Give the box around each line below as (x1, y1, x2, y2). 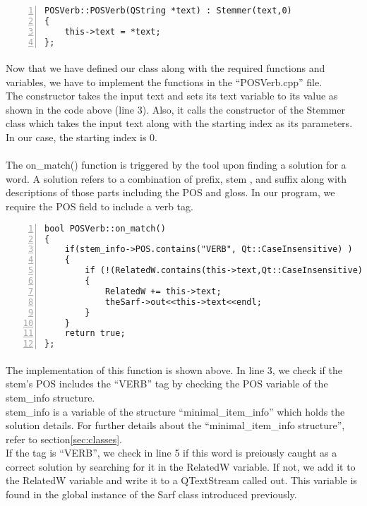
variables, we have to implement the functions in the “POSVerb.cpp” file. (6, 74, 323, 89)
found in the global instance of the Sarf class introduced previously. (6, 487, 297, 502)
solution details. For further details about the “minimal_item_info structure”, (6, 418, 345, 433)
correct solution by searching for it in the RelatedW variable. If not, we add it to (6, 459, 356, 474)
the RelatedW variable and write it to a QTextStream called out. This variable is (6, 473, 357, 488)
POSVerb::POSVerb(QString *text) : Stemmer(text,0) (44, 6, 292, 16)
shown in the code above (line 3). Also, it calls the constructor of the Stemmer (6, 102, 346, 116)
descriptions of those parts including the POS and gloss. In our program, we (6, 185, 335, 200)
